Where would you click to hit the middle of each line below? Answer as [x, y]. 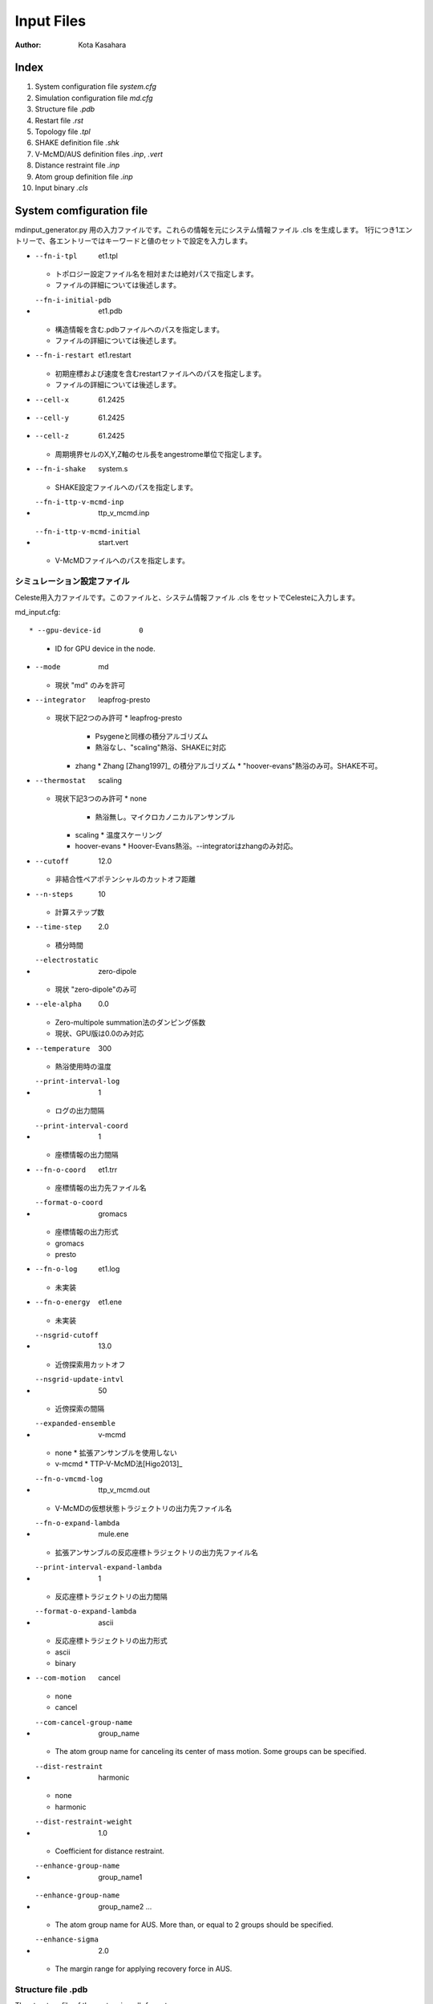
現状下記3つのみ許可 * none [101, 798]
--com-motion [61, 1678]
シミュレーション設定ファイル [72, 581]
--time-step [58, 927]
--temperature [63, 1048]
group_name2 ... [125, 1906]
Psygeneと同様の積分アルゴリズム [152, 736]
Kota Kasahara [102, 45]
